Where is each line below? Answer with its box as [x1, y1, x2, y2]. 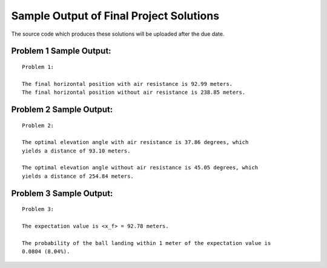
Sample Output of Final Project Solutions [11, 9, 220, 22]
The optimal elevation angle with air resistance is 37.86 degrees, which [22, 139, 249, 146]
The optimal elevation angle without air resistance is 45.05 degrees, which [22, 164, 259, 171]
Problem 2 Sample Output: [11, 104, 113, 114]
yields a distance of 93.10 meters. [22, 147, 131, 154]
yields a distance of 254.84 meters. [22, 172, 134, 180]
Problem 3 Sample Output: [11, 188, 113, 198]
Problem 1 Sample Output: [11, 46, 111, 56]
